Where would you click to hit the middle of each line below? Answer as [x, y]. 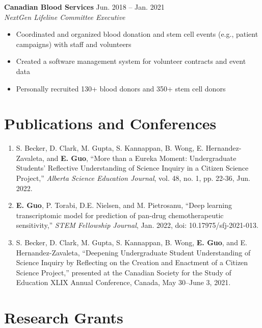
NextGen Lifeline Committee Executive [65, 17]
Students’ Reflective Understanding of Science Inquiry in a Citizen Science [132, 168]
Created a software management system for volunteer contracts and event [131, 61]
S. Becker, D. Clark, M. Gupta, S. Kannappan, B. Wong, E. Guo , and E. [132, 242]
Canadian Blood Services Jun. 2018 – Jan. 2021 [84, 7]
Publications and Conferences [110, 123]
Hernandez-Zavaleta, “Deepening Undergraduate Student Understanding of [133, 252]
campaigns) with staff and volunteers [74, 44]
